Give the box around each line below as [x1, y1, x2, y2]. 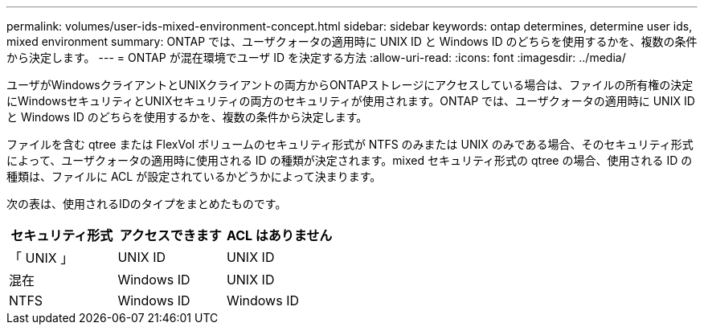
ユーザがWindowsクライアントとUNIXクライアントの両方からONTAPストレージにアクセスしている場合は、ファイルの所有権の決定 [6, 78, 694, 92]
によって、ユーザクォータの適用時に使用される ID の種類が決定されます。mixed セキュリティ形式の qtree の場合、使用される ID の [6, 153, 693, 167]
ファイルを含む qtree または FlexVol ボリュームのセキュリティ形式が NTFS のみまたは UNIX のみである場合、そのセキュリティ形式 [6, 137, 694, 151]
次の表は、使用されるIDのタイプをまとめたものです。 [6, 197, 287, 210]
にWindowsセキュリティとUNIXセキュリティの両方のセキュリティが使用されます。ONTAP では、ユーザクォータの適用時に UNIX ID [6, 94, 695, 108]
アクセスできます [119, 227, 222, 243]
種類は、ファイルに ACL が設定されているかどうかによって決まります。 [6, 170, 382, 183]
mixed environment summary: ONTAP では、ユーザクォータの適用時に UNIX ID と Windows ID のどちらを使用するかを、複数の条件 [6, 35, 698, 48]
